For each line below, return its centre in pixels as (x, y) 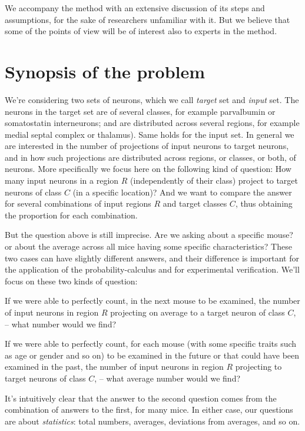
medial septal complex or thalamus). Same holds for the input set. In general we (150, 134)
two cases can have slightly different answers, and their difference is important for (152, 258)
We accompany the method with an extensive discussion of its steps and (135, 8)
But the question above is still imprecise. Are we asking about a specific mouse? (149, 235)
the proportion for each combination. (71, 215)
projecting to (258, 367)
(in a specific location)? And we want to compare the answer (182, 192)
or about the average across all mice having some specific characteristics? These (148, 246)
